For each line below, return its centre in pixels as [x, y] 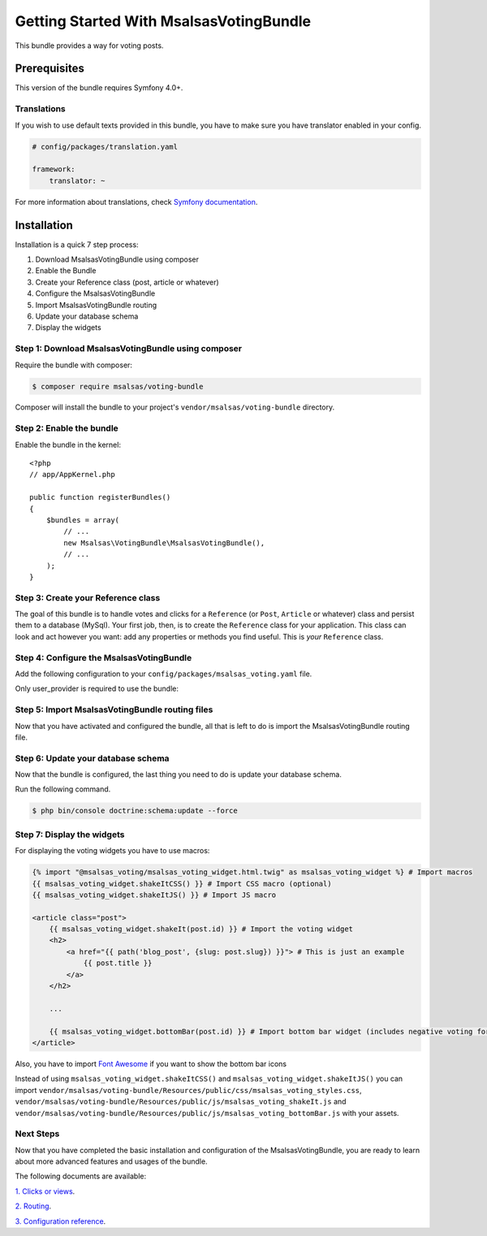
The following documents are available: [80, 1176]
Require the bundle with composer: [74, 365]
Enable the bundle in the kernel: [68, 445]
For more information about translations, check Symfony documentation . [136, 202]
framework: [54, 169]
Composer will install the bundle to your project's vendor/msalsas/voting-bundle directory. [175, 407]
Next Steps [37, 1134]
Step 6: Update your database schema [92, 758]
